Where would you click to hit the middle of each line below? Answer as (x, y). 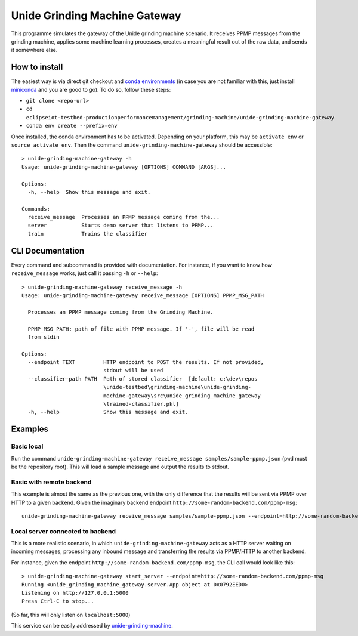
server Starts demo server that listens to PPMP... (121, 226)
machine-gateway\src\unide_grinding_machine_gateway (182, 396)
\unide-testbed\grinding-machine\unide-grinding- (178, 387)
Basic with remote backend (51, 482)
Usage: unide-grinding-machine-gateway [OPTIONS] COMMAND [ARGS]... (124, 167)
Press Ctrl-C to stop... (58, 601)
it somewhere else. (34, 50)
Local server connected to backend (64, 531)
